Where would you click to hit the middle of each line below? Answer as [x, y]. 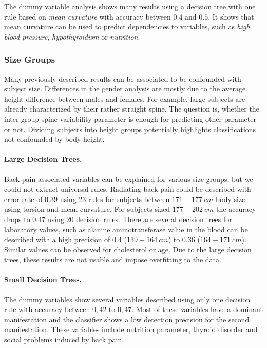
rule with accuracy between [47, 309]
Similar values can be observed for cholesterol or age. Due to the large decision [128, 249]
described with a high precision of [57, 239]
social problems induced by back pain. [64, 340]
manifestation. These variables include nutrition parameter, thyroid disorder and [131, 329]
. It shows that [231, 16]
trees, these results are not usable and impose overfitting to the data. [113, 259]
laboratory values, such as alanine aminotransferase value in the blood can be [126, 229]
